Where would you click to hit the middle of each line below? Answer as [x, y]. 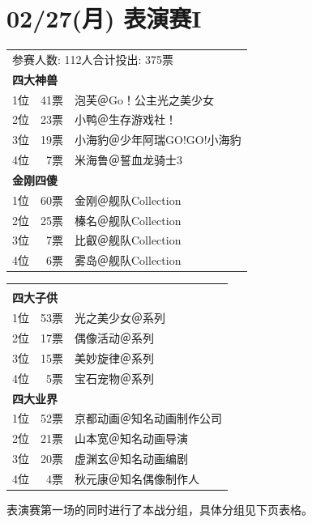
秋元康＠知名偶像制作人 [137, 478]
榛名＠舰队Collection [128, 220]
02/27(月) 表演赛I [104, 18]
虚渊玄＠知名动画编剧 [131, 459]
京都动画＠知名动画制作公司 [148, 418]
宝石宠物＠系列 [114, 378]
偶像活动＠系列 [114, 338]
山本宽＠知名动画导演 [131, 438]
